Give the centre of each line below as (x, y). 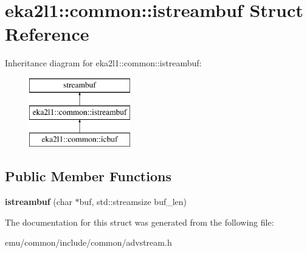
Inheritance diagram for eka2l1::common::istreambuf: (103, 63)
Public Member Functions (88, 176)
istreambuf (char (39, 202)
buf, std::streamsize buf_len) (133, 202)
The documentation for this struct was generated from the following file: (140, 222)
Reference (47, 34)
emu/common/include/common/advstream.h (88, 242)
